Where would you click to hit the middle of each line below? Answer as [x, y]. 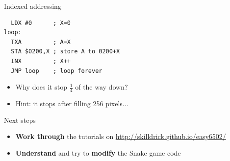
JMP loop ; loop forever [57, 71]
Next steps [20, 120]
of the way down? [102, 87]
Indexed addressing [33, 6]
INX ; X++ [41, 61]
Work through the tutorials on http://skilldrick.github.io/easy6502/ [121, 136]
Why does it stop [41, 87]
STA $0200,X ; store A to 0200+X [65, 52]
